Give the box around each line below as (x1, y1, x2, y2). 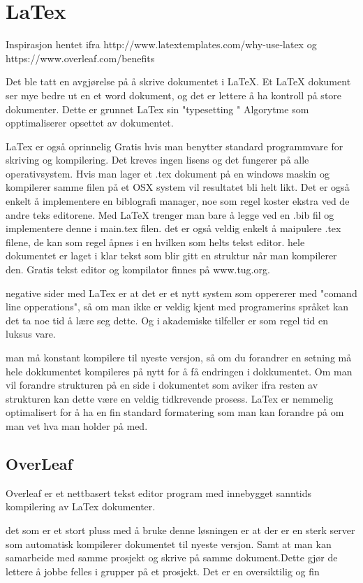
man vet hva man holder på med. (6, 418, 148, 433)
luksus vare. (6, 326, 56, 341)
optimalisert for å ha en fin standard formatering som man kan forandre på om (6, 405, 344, 419)
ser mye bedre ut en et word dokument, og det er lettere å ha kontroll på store (6, 87, 342, 102)
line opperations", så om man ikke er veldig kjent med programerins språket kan (6, 299, 349, 314)
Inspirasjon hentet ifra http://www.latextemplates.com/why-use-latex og (6, 37, 317, 52)
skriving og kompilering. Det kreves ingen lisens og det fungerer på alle (6, 152, 309, 167)
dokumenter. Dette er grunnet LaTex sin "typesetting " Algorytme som (6, 101, 309, 116)
